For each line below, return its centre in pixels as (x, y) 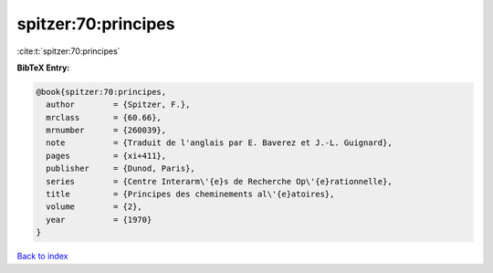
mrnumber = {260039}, (106, 131)
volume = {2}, (94, 207)
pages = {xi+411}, (106, 156)
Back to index (42, 257)
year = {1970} (99, 220)
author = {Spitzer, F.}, (118, 105)
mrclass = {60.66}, (104, 117)
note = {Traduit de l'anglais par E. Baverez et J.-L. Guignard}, (219, 143)
